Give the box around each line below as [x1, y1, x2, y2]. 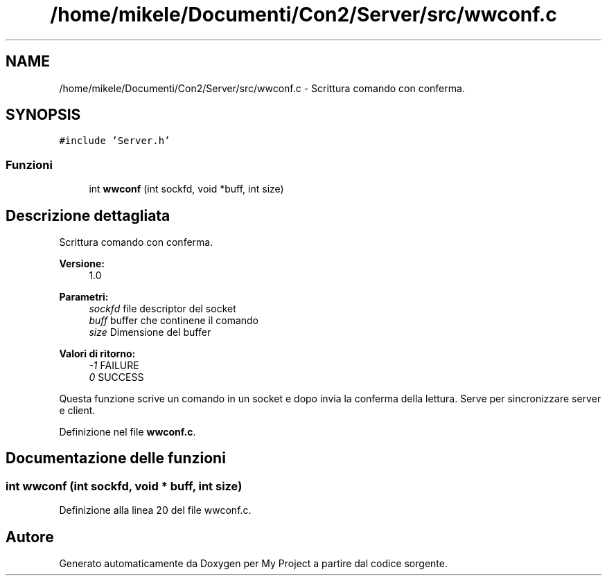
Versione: [59, 258, 105, 270]
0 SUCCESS [89, 371, 144, 384]
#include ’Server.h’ [59, 135, 170, 147]
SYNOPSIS [6, 106, 81, 124]
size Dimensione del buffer [89, 326, 211, 339]
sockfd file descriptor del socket [89, 303, 236, 315]
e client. [59, 404, 96, 417]
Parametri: [59, 291, 109, 303]
